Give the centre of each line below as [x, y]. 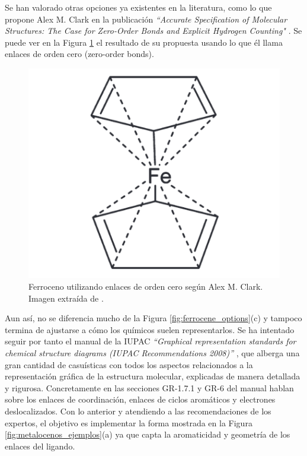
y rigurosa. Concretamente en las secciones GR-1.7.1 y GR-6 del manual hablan [149, 387]
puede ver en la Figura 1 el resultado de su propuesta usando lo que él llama [144, 42]
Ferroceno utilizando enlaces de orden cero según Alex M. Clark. [146, 286]
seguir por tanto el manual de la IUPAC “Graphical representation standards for [151, 341]
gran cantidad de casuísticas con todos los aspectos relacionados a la [129, 364]
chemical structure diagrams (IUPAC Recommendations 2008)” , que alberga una [152, 353]
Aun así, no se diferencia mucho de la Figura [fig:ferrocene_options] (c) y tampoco [153, 318]
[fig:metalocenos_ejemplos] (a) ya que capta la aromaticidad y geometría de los [148, 434]
